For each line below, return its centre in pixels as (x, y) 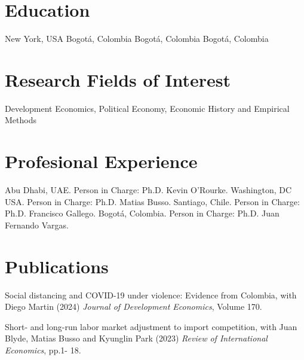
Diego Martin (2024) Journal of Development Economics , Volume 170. (133, 306)
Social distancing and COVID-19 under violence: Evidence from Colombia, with (151, 295)
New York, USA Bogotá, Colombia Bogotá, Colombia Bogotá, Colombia (137, 39)
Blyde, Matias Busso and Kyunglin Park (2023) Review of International (136, 338)
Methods (21, 120)
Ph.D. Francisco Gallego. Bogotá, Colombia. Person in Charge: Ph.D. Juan (142, 213)
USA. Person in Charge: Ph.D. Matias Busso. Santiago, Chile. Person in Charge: (152, 201)
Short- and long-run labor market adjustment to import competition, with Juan (151, 326)
